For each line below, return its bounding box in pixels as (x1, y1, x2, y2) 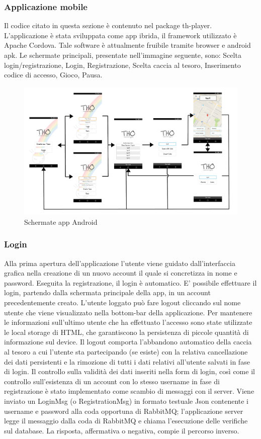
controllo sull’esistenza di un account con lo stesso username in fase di (4, 376, 220, 386)
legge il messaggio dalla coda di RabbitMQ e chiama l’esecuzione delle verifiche (4, 415, 248, 426)
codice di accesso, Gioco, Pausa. (4, 69, 103, 80)
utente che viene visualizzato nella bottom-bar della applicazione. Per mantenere (4, 307, 252, 317)
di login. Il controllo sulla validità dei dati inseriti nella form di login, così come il (4, 366, 255, 377)
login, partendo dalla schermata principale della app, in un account (4, 287, 211, 298)
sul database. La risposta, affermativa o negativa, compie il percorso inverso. (4, 425, 239, 435)
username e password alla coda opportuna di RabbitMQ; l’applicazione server (4, 405, 243, 416)
